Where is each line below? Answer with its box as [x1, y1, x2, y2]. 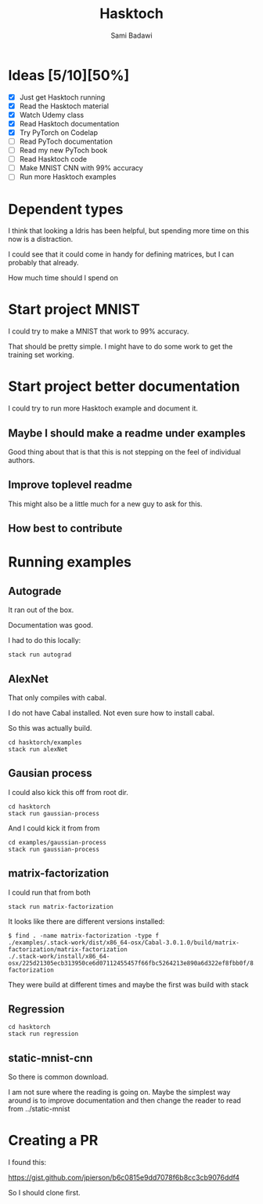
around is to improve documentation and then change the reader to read [8, 1096, 241, 1105]
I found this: [8, 1158, 47, 1167]
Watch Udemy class [19, 110, 85, 119]
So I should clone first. [8, 1188, 81, 1198]
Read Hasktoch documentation [19, 119, 120, 128]
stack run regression [8, 1030, 79, 1038]
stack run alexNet [8, 745, 68, 753]
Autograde [8, 584, 62, 597]
